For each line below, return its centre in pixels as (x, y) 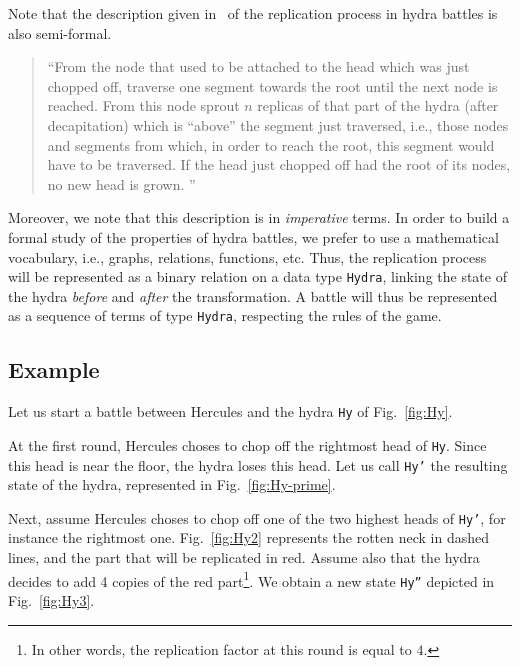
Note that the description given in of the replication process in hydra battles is (253, 13)
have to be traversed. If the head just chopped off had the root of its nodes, (279, 164)
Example (54, 369)
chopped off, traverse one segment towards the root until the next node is (272, 85)
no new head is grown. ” (121, 183)
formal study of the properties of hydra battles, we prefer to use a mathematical (253, 236)
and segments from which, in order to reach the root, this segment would (271, 144)
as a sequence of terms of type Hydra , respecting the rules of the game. (225, 315)
